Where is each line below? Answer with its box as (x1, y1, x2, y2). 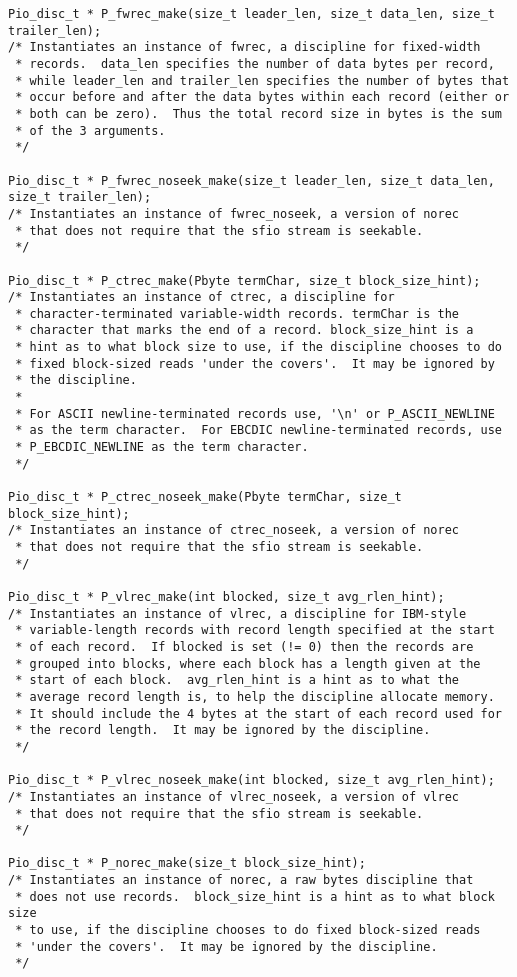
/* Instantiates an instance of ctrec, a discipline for (8, 290, 395, 305)
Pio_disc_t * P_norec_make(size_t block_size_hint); (8, 856, 366, 871)
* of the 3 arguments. (15, 123, 166, 138)
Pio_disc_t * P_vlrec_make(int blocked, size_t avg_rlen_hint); (8, 589, 445, 604)
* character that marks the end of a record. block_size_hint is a (15, 323, 474, 338)
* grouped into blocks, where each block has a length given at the (15, 656, 481, 671)
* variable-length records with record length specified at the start (15, 623, 495, 638)
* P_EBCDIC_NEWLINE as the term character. (15, 440, 309, 455)
